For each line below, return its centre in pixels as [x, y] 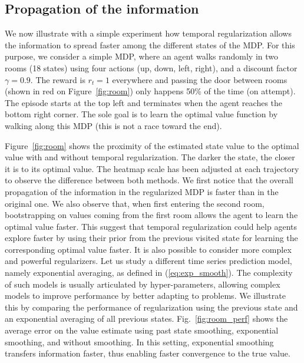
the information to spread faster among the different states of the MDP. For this [150, 44]
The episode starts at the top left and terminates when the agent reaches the [144, 102]
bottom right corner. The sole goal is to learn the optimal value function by [141, 114]
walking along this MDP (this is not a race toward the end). [113, 125]
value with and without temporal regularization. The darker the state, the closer [150, 157]
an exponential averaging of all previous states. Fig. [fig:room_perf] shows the [146, 319]
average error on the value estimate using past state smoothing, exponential [142, 330]
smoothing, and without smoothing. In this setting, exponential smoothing [139, 341]
